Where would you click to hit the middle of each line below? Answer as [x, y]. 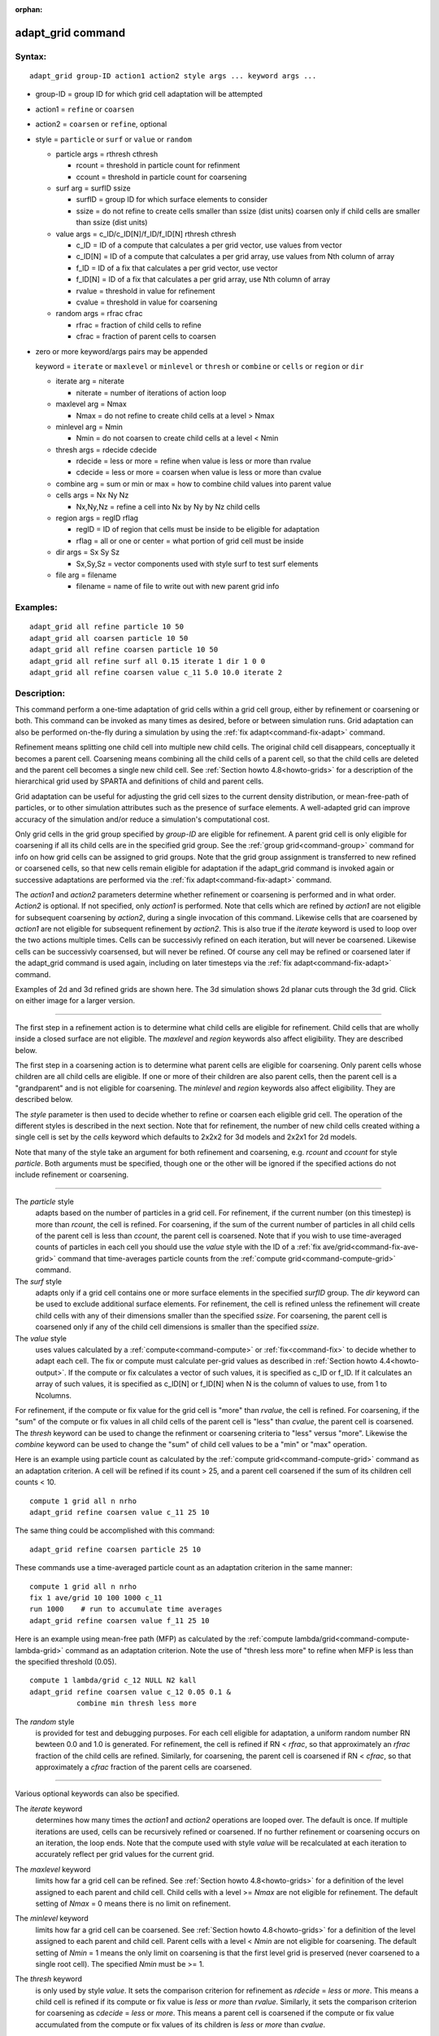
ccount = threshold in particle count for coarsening [161, 177]
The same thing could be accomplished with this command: [115, 1530]
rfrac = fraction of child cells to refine [139, 325]
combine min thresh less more [136, 1703]
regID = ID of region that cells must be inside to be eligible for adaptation [198, 529]
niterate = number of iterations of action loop [151, 393]
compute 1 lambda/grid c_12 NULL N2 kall [113, 1681]
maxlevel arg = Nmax [91, 404]
